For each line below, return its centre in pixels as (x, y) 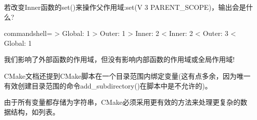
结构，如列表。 (35, 111)
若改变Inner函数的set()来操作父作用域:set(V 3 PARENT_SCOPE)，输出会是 (125, 7)
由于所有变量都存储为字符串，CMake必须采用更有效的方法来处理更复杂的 (122, 102)
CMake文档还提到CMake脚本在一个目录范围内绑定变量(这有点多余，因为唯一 (127, 75)
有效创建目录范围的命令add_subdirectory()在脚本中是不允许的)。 (108, 85)
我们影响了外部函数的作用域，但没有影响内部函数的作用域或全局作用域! (119, 59)
